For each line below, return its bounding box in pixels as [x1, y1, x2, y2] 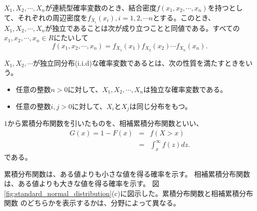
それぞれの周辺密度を [17, 12, 88, 22]
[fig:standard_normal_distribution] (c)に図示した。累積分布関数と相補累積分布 [4, 188, 253, 198]
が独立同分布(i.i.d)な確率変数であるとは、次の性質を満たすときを [32, 57, 246, 68]
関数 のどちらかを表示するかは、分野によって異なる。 [4, 198, 180, 208]
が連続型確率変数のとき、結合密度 [45, 2, 157, 12]
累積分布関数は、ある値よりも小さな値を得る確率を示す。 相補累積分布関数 [4, 168, 250, 179]
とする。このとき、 [153, 12, 215, 22]
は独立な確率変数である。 [143, 84, 228, 94]
